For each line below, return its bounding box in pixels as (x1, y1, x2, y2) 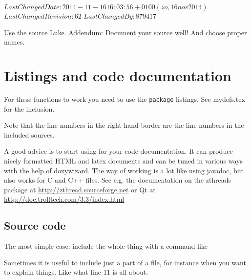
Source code (4, 218, 66, 233)
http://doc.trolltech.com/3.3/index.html (4, 194, 125, 204)
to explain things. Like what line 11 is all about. (4, 267, 148, 277)
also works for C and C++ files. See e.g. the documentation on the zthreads (4, 175, 231, 185)
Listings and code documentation (4, 65, 232, 85)
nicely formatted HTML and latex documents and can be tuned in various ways (4, 155, 243, 165)
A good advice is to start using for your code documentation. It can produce (4, 146, 233, 156)
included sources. (4, 129, 55, 140)
